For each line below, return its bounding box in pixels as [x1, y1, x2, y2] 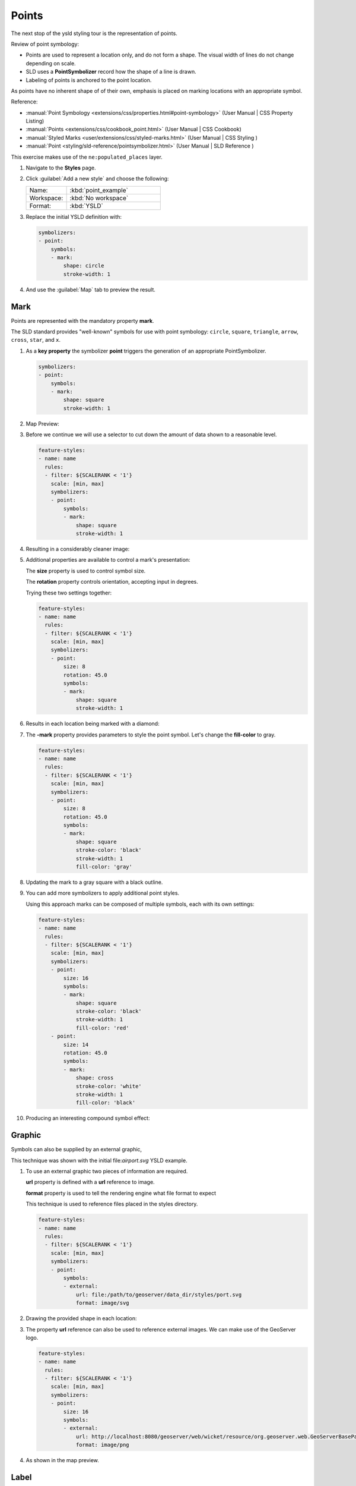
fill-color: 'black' [75, 1100, 136, 1106]
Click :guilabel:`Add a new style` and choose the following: [26, 175, 169, 182]
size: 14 [63, 1041, 89, 1048]
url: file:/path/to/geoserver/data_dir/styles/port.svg [75, 1291, 242, 1298]
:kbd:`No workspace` [69, 194, 129, 202]
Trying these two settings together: [26, 589, 112, 596]
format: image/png [75, 1441, 130, 1449]
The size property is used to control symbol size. [26, 567, 146, 574]
